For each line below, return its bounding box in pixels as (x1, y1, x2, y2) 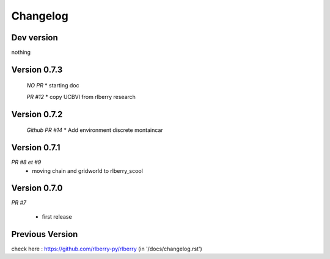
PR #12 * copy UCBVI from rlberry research (26, 93, 136, 100)
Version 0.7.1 (11, 142, 61, 153)
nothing (11, 49, 31, 56)
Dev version (11, 32, 58, 43)
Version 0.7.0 (11, 183, 64, 194)
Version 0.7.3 (11, 64, 63, 75)
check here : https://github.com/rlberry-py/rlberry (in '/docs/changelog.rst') (11, 245, 203, 252)
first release (42, 213, 73, 220)
